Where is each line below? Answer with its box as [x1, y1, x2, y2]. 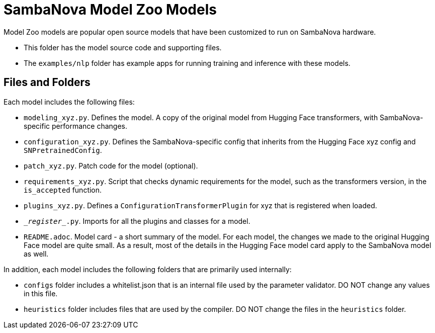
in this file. [24, 289, 58, 298]
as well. [24, 249, 49, 258]
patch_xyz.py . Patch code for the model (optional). [24, 161, 198, 170]
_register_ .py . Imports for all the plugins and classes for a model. [24, 216, 250, 225]
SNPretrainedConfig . [24, 145, 102, 154]
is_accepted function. [24, 185, 102, 194]
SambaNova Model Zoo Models [4, 1, 217, 18]
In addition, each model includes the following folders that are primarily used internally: [4, 265, 292, 274]
